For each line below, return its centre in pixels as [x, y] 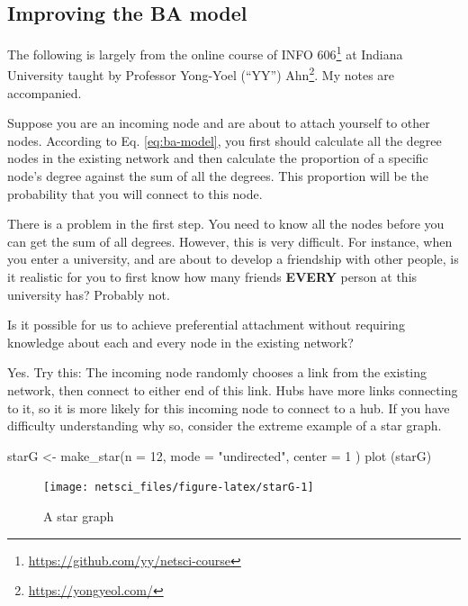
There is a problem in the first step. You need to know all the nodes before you [226, 224]
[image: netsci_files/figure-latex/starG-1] [179, 488]
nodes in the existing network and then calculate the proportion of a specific [218, 158]
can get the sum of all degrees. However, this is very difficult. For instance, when [230, 241]
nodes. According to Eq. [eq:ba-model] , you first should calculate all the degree [225, 140]
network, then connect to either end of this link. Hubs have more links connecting [233, 390]
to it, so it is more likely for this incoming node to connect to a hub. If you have [229, 407]
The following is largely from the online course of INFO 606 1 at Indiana [205, 53]
